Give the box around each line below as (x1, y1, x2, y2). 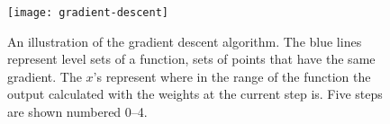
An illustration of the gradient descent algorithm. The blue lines (7, 31, 362, 50)
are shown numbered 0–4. (7, 102, 148, 121)
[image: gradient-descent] (7, 6, 168, 19)
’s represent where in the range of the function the (93, 66, 371, 85)
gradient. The (7, 66, 82, 85)
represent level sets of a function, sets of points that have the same (7, 49, 376, 68)
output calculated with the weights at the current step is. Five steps (7, 84, 383, 103)
